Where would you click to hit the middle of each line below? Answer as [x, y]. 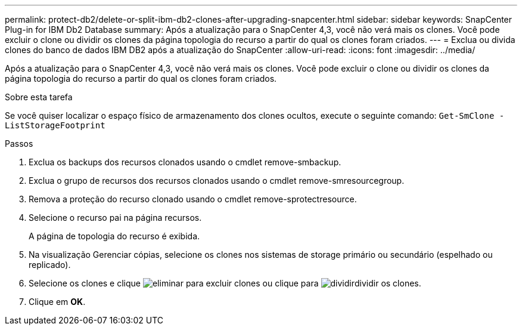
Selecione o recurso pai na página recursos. [115, 218]
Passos [19, 144]
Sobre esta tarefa [39, 97]
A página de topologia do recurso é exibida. [114, 236]
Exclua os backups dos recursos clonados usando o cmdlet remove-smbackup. [185, 162]
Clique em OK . [57, 302]
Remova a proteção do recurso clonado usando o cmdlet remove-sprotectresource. [193, 199]
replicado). [50, 265]
